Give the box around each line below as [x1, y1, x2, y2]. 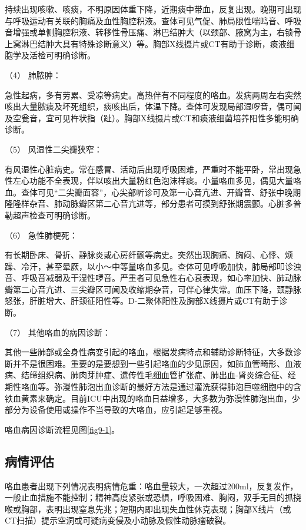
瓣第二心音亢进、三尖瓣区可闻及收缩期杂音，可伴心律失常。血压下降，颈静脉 [5, 283, 301, 295]
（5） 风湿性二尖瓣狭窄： [5, 143, 102, 155]
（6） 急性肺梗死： [5, 228, 78, 241]
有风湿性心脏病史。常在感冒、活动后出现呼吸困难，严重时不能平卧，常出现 [5, 163, 293, 175]
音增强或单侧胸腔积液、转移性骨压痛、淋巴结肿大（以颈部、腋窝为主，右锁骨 [5, 26, 301, 38]
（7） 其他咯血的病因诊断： [5, 326, 111, 338]
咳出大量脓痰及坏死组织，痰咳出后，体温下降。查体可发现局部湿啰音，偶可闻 [5, 100, 301, 112]
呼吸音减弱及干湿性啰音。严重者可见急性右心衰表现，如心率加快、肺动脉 [21, 271, 301, 284]
